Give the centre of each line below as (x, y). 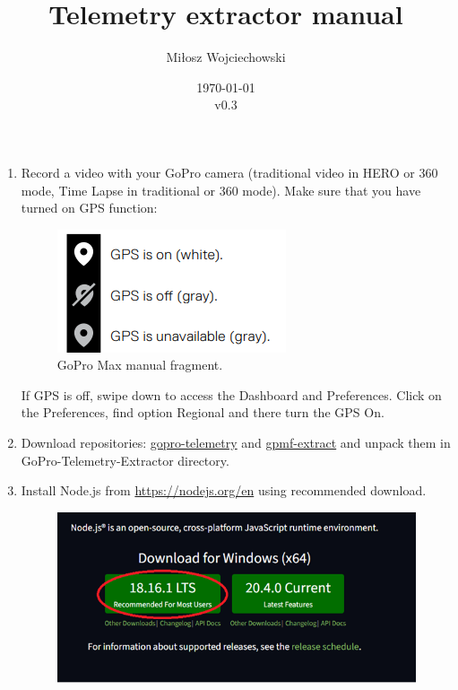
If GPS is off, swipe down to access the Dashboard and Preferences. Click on (231, 394)
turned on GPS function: (89, 208)
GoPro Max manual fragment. (140, 365)
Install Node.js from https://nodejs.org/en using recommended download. (224, 490)
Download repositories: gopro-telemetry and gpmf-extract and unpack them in (236, 443)
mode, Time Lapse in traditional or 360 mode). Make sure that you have (221, 190)
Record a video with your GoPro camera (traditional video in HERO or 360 (229, 172)
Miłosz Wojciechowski (226, 57)
